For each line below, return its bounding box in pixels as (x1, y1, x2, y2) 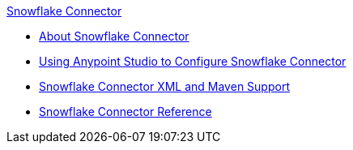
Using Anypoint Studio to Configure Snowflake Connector (39, 54, 347, 68)
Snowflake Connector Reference (39, 105, 212, 118)
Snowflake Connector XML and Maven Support (39, 79, 290, 93)
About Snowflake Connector (39, 29, 189, 43)
